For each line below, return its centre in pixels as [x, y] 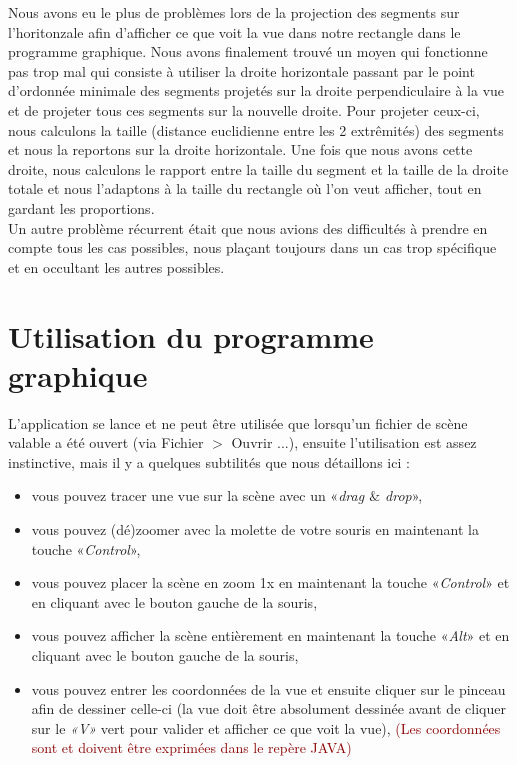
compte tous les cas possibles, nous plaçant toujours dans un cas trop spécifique [252, 247]
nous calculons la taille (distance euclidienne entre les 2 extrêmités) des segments [256, 129]
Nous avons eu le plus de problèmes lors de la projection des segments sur [234, 12]
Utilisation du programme [191, 335]
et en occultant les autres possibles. [116, 266]
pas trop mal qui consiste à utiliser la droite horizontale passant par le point [241, 70]
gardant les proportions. [81, 207]
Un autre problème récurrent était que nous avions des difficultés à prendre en [248, 227]
